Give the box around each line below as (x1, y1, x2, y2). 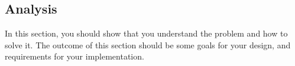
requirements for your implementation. (5, 50, 144, 62)
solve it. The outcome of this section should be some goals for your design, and (5, 38, 291, 51)
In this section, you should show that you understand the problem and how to (5, 27, 288, 39)
